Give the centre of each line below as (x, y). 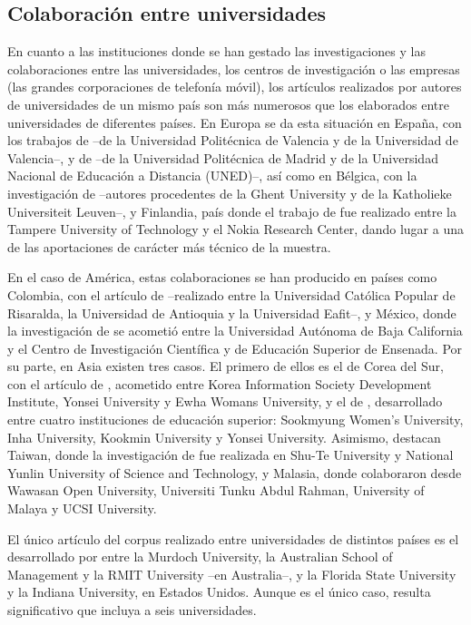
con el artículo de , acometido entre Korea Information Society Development (220, 383)
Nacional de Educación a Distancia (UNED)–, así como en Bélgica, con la (212, 176)
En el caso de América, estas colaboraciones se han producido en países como (222, 277)
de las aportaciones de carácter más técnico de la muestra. (169, 246)
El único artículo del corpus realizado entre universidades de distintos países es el (233, 538)
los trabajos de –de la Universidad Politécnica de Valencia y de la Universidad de (233, 140)
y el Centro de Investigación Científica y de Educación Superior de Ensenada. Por (235, 348)
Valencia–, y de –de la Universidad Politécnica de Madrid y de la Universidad (223, 157)
